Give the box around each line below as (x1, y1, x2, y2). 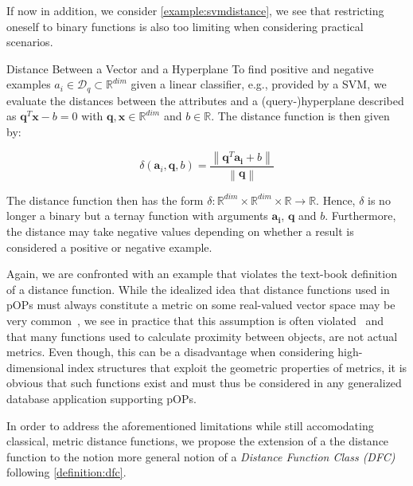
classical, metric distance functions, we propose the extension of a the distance (6, 433, 389, 449)
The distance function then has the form (6, 191, 204, 208)
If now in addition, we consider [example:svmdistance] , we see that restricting (6, 2, 384, 18)
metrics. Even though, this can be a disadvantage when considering (6, 343, 334, 360)
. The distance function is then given (211, 108, 390, 124)
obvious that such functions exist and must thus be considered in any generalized (6, 374, 402, 391)
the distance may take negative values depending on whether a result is (6, 223, 354, 240)
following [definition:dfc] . (6, 464, 127, 480)
